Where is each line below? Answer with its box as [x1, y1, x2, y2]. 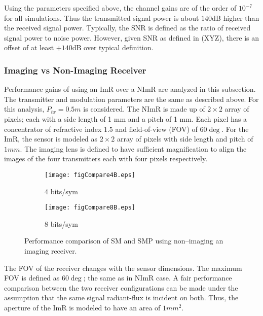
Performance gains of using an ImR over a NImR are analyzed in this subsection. [4, 84, 256, 94]
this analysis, [4, 103, 45, 114]
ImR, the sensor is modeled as [4, 133, 98, 144]
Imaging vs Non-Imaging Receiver [4, 63, 146, 76]
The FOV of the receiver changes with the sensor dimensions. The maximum [4, 262, 242, 273]
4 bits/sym [45, 186, 78, 196]
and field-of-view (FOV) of [115, 123, 198, 134]
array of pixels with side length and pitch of [117, 133, 253, 144]
